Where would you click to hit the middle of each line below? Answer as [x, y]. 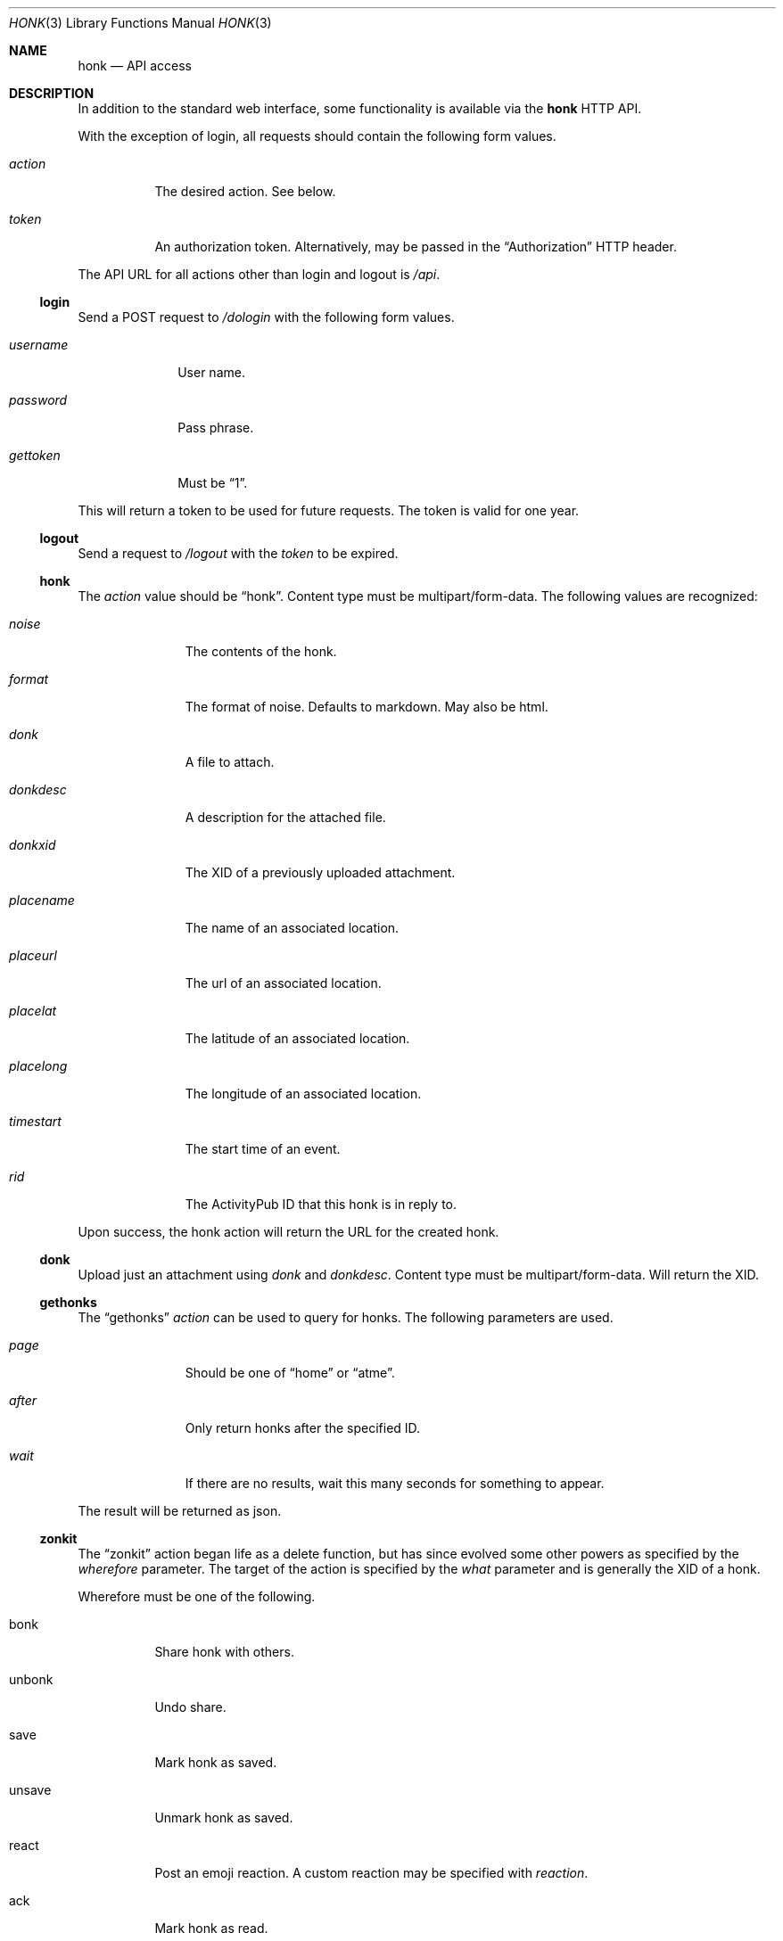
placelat [33, 1011]
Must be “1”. [213, 483]
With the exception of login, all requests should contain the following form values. [317, 136]
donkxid [33, 845]
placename [42, 900]
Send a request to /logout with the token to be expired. [238, 553]
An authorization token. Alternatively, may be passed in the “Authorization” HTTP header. [416, 247]
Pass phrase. [216, 428]
